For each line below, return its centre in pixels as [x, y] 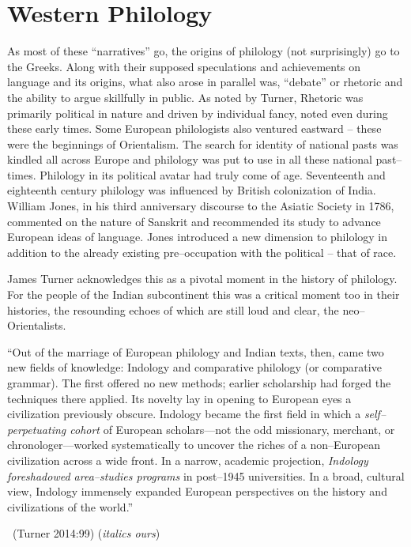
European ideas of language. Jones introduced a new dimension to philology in [198, 237]
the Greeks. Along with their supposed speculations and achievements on [184, 66]
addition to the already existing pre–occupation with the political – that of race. [202, 252]
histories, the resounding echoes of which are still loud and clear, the [173, 309]
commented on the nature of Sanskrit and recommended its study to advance [194, 221]
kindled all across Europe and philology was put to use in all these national [190, 159]
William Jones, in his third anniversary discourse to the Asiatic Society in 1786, [201, 206]
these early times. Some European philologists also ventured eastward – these [194, 128]
